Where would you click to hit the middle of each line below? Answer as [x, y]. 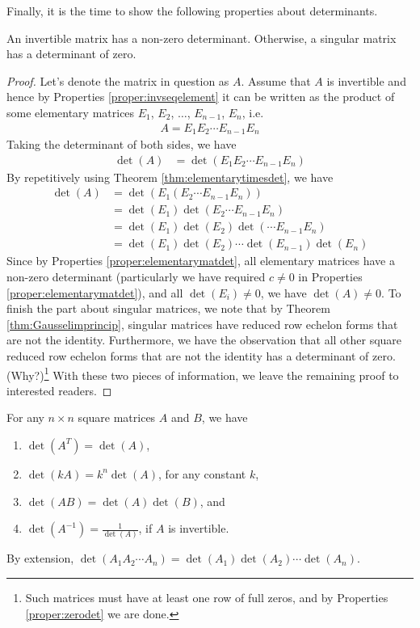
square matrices [117, 417]
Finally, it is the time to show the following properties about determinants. [192, 11]
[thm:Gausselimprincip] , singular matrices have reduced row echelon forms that [202, 324]
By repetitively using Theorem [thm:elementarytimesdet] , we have [170, 177]
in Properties [330, 276]
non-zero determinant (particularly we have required [136, 276]
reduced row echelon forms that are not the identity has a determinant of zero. [201, 355]
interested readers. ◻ [59, 390]
